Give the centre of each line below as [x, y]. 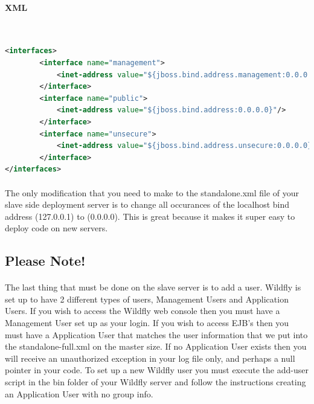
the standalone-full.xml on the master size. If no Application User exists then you [156, 346]
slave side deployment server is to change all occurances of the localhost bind [147, 204]
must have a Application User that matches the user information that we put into [156, 334]
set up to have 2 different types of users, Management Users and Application [147, 299]
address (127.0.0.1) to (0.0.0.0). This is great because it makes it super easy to [150, 216]
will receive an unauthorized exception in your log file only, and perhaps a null [150, 358]
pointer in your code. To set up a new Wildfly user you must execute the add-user [157, 370]
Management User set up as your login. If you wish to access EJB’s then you [147, 323]
